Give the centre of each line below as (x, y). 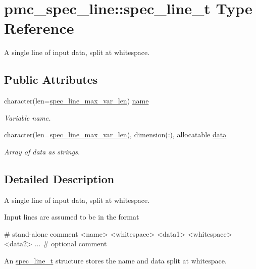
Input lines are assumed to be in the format (72, 217)
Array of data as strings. (42, 151)
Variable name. (28, 117)
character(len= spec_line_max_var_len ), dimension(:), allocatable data (115, 134)
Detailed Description (59, 178)
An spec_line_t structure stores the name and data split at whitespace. (115, 261)
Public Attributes (51, 79)
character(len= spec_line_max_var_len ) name (76, 101)
